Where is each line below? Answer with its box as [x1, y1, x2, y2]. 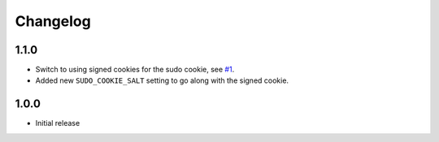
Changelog [15, 12, 91, 30]
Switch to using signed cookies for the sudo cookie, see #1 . [35, 65, 235, 75]
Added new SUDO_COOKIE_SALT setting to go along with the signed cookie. [35, 75, 289, 85]
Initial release [35, 118, 80, 128]
